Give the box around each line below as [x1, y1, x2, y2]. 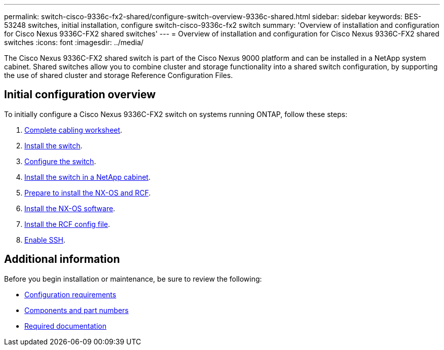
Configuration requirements [24, 290, 117, 299]
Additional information [4, 253, 120, 266]
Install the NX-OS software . [24, 204, 116, 213]
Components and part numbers [24, 305, 129, 315]
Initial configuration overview [4, 88, 156, 101]
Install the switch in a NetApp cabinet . [24, 172, 151, 181]
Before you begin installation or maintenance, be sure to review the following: [4, 274, 262, 283]
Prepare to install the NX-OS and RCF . [24, 188, 151, 197]
